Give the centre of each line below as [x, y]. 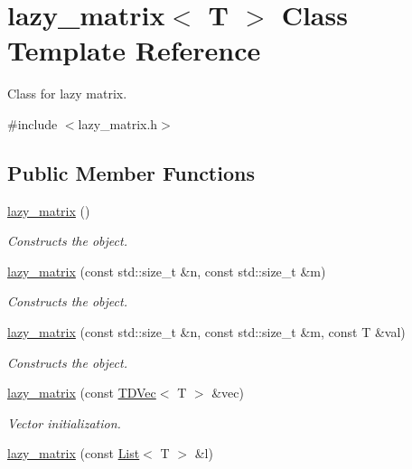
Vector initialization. [64, 422]
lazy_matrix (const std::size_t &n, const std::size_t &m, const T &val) [206, 332]
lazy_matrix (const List [74, 453]
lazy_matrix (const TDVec [82, 393]
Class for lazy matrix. [67, 94]
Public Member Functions [131, 172]
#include [33, 123]
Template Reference [134, 50]
